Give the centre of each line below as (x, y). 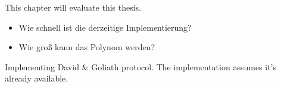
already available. (37, 78)
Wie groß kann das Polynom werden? (87, 47)
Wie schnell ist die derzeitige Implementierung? (105, 27)
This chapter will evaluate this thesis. (73, 7)
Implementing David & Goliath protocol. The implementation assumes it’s (141, 66)
